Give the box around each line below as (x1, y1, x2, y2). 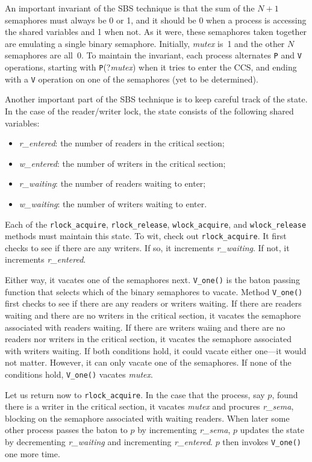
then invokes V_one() (222, 435, 302, 448)
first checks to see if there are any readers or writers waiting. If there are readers (5, 297, 302, 310)
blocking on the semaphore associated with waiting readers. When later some (5, 411, 290, 424)
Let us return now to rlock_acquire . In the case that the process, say (5, 388, 265, 401)
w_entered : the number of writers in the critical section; (19, 157, 226, 169)
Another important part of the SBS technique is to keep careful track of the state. (5, 93, 308, 105)
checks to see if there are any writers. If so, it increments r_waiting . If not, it (5, 241, 290, 254)
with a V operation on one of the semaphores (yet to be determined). (5, 72, 258, 85)
